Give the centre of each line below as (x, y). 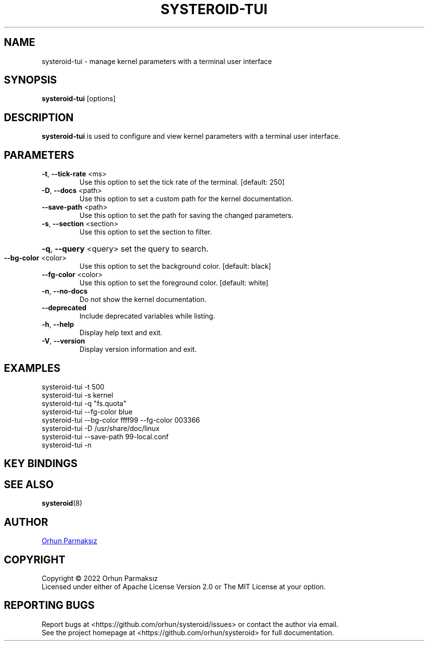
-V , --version (63, 341)
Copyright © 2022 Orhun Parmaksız (100, 578)
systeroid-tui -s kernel (77, 395)
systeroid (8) (62, 503)
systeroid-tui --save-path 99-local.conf (105, 436)
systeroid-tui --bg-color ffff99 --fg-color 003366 (121, 420)
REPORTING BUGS (49, 605)
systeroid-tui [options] (79, 99)
